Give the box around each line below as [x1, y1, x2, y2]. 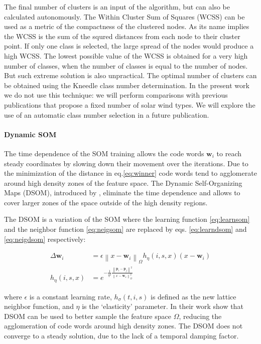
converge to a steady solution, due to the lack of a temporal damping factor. [4, 330, 239, 341]
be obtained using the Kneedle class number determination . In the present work [4, 80, 249, 90]
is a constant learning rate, [29, 291, 112, 301]
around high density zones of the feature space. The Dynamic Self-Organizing [4, 177, 242, 188]
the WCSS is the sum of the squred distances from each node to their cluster [4, 31, 240, 41]
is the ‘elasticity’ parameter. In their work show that [82, 301, 243, 311]
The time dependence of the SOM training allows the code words [4, 148, 204, 158]
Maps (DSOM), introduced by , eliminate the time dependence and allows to [4, 187, 240, 198]
